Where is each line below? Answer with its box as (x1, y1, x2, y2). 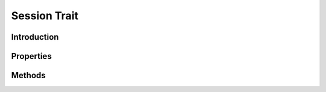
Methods (11, 70, 46, 81)
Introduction (11, 32, 59, 42)
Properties (11, 51, 52, 61)
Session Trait (11, 9, 78, 22)
